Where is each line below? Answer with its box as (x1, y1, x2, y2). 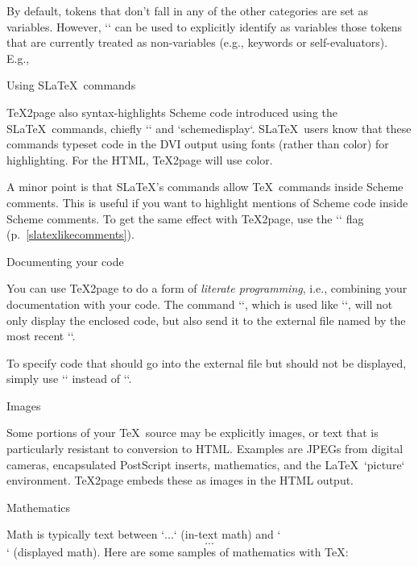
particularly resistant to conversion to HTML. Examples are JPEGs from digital (6, 440, 404, 457)
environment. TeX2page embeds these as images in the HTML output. (6, 472, 354, 489)
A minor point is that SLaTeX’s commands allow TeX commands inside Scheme (6, 178, 404, 195)
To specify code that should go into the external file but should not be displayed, (6, 354, 407, 371)
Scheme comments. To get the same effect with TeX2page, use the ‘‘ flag (6, 210, 364, 227)
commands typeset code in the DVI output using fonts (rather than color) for (6, 135, 389, 152)
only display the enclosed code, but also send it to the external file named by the (6, 311, 406, 328)
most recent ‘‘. (6, 327, 76, 344)
